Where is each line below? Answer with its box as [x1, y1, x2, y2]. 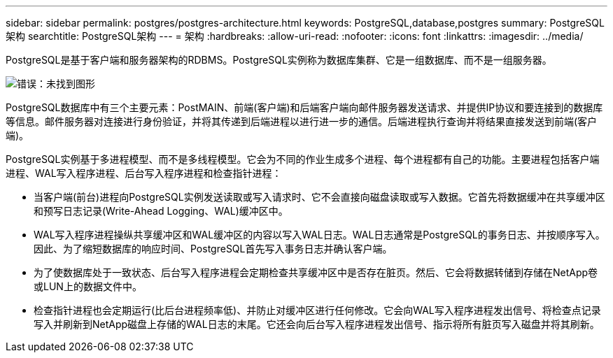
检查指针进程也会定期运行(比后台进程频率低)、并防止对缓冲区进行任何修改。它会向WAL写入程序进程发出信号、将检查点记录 [34, 304, 601, 316]
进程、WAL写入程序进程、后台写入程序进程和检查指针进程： [6, 167, 282, 179]
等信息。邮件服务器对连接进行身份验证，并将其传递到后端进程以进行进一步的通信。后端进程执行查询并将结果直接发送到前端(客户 [6, 115, 598, 127]
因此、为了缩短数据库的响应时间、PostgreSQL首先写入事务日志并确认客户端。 [34, 243, 393, 255]
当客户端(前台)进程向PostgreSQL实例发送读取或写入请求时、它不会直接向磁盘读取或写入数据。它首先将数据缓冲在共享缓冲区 [34, 191, 605, 203]
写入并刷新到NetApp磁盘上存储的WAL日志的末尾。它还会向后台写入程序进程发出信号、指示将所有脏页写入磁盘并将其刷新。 [34, 318, 600, 330]
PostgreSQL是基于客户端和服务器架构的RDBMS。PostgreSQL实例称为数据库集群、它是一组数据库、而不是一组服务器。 [6, 54, 552, 66]
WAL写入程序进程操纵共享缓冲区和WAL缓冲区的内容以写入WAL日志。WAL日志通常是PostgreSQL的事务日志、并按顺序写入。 [34, 229, 605, 241]
